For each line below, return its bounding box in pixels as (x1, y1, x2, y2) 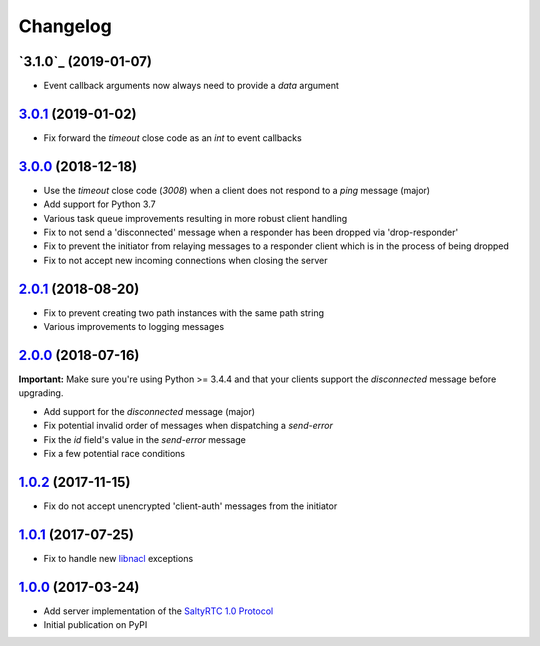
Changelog (18, 15, 112, 37)
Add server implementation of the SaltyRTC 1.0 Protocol (43, 605, 274, 617)
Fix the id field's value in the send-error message (43, 433, 247, 445)
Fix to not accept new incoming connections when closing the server (43, 254, 328, 266)
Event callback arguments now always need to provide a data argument (43, 80, 340, 92)
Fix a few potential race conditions (43, 447, 185, 459)
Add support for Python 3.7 (43, 198, 156, 210)
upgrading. (18, 387, 64, 399)
